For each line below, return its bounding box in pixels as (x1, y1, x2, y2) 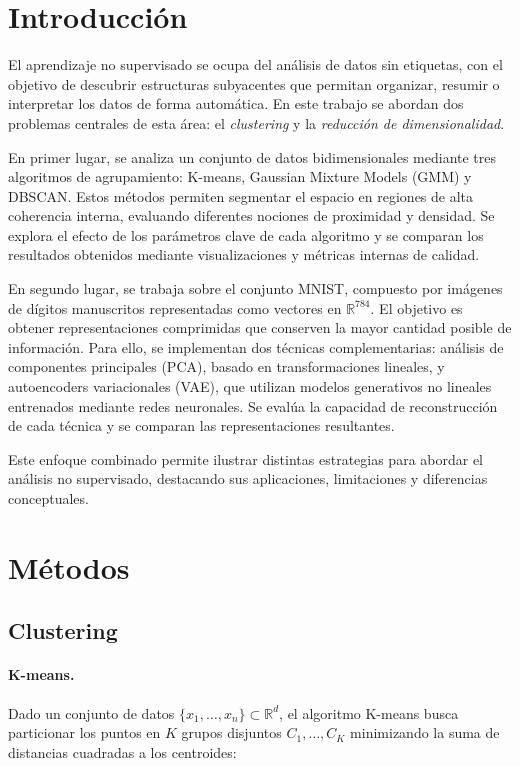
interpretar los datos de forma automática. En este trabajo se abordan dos (8, 93, 464, 114)
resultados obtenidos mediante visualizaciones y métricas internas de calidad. (8, 244, 480, 265)
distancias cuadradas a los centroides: (8, 741, 237, 762)
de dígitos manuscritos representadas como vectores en (8, 297, 342, 318)
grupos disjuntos (181, 722, 282, 743)
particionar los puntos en (8, 722, 161, 743)
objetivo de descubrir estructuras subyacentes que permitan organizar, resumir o (8, 73, 500, 94)
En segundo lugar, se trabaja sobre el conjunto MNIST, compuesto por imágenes (8, 278, 503, 299)
